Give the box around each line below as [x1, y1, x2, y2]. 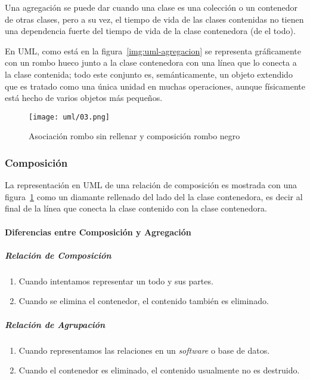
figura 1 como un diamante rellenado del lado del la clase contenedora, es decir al [5, 190, 303, 203]
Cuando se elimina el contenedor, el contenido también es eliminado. [18, 295, 269, 307]
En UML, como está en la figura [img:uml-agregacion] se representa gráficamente [5, 44, 302, 57]
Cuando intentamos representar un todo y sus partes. [18, 274, 213, 287]
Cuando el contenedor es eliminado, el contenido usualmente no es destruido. [18, 364, 300, 376]
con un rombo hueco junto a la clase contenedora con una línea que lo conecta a [5, 56, 297, 69]
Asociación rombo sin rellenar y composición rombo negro [29, 130, 240, 142]
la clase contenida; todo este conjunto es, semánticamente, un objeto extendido [5, 68, 293, 80]
